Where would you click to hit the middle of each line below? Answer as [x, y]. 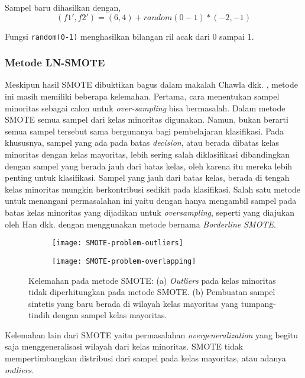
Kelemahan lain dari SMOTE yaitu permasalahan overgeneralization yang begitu [152, 334]
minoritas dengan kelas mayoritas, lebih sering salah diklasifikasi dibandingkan [147, 154]
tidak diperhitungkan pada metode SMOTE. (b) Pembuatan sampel [152, 292]
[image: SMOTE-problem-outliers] [118, 243]
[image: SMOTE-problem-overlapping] [124, 261]
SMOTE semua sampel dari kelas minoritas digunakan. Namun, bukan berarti [147, 119]
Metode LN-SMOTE [55, 63]
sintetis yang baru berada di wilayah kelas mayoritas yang [134, 303]
